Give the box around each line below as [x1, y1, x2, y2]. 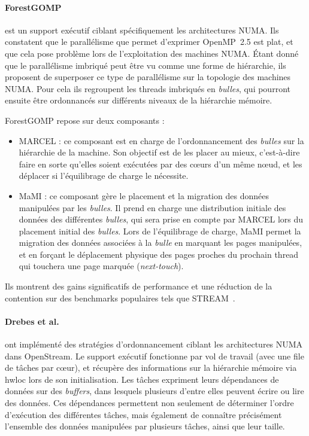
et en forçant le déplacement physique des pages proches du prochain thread [19, 248, 299, 260]
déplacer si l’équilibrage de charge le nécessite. [19, 169, 189, 182]
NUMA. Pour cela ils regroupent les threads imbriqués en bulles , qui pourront [5, 82, 290, 94]
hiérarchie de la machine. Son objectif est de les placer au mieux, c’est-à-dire [19, 146, 300, 158]
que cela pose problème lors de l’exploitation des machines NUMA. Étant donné [5, 47, 299, 59]
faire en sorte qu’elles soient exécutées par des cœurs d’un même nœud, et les [19, 157, 302, 170]
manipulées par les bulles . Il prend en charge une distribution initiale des [19, 201, 286, 214]
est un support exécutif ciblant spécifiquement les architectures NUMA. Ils [5, 23, 279, 36]
